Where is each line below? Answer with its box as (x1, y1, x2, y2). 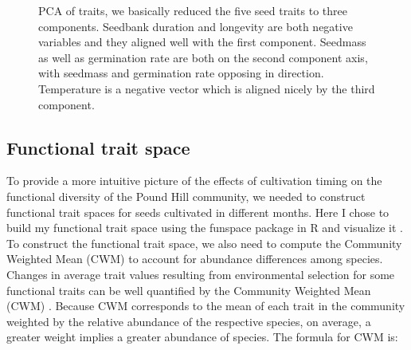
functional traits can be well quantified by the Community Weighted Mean (6, 281, 371, 298)
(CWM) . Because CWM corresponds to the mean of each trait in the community (6, 297, 405, 314)
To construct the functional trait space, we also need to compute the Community (6, 234, 402, 251)
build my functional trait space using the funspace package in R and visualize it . (6, 219, 403, 236)
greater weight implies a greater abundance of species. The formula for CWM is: (6, 328, 398, 345)
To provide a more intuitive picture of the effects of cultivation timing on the (6, 172, 382, 189)
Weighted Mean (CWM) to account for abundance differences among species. (6, 250, 383, 267)
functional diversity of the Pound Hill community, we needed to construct (6, 187, 366, 204)
